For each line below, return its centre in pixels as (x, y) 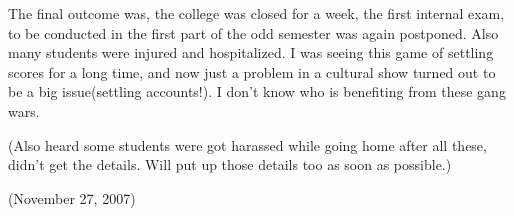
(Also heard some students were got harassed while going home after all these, (247, 144)
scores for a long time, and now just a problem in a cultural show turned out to (252, 71)
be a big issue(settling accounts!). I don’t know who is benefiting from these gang (257, 91)
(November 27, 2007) (72, 197)
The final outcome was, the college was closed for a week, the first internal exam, (256, 13)
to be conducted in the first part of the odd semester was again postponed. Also (253, 32)
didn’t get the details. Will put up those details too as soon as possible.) (230, 164)
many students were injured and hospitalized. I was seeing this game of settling (251, 52)
